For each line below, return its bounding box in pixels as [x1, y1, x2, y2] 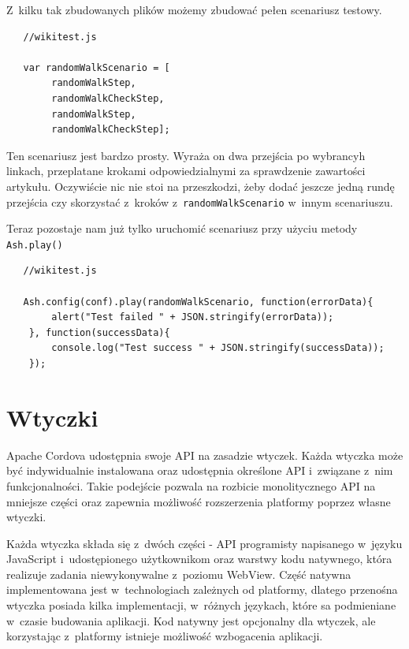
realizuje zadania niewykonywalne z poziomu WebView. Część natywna [6, 565, 351, 582]
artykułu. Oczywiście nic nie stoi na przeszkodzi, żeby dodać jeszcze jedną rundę [6, 177, 395, 194]
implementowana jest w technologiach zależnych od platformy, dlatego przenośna [6, 581, 398, 598]
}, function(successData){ [28, 326, 170, 338]
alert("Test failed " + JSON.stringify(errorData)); [51, 311, 334, 323]
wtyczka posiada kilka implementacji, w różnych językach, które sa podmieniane [6, 597, 396, 614]
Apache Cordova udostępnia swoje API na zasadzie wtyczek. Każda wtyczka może [6, 446, 403, 463]
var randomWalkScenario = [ [23, 62, 170, 73]
